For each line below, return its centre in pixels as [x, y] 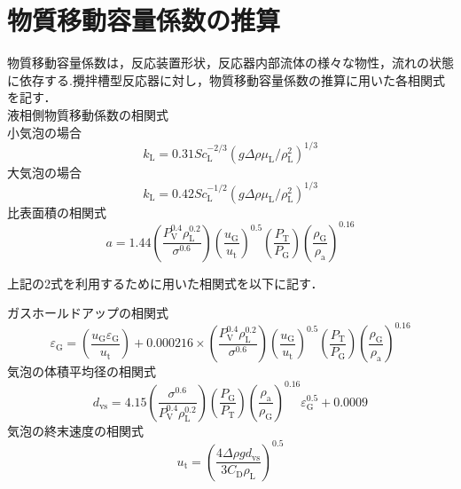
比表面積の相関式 [57, 212]
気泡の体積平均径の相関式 [82, 371]
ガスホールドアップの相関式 [88, 313]
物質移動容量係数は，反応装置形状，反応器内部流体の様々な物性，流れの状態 [230, 63]
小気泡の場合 [44, 132]
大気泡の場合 [44, 172]
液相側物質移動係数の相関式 [88, 114]
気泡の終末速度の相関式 [75, 430]
